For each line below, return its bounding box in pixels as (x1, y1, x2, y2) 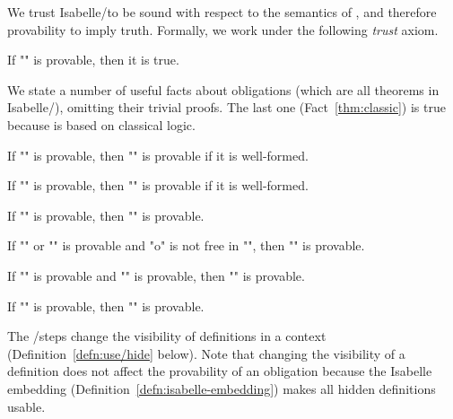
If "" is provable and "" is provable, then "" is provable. (7, 266, 305, 284)
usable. (7, 397, 46, 415)
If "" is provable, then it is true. (7, 50, 179, 69)
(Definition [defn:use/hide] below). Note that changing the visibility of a (7, 344, 405, 362)
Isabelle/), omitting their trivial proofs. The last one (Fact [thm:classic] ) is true (7, 98, 446, 117)
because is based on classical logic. (7, 115, 196, 134)
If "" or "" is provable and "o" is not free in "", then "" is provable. (7, 236, 365, 255)
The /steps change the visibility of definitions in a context (7, 327, 327, 345)
